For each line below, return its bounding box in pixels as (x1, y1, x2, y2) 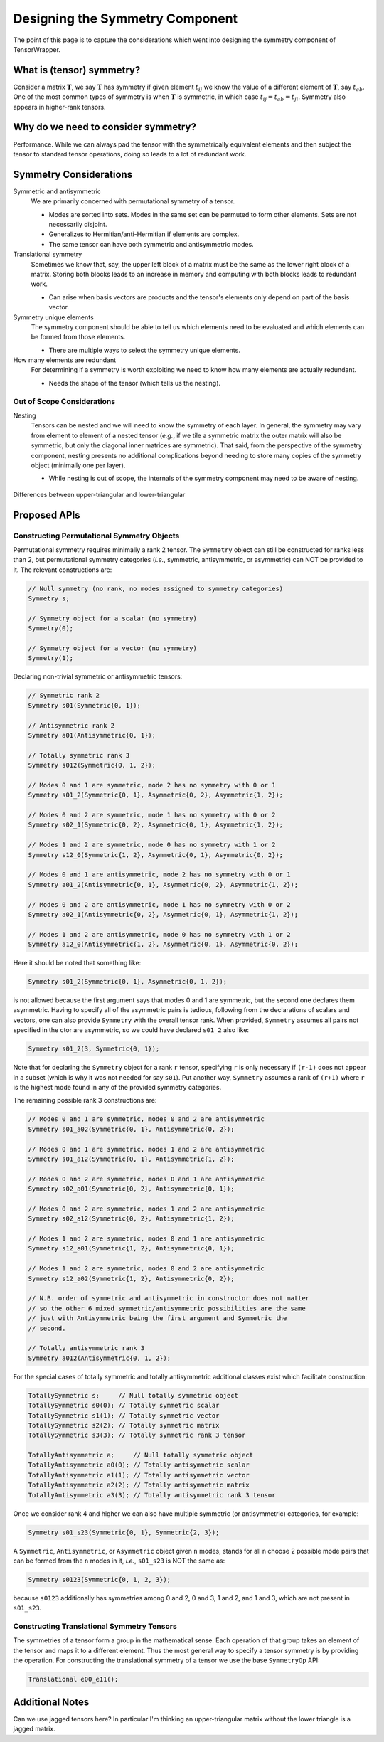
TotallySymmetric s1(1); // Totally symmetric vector (28, 1411, 220, 1419)
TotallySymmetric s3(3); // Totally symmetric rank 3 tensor (28, 1431, 246, 1440)
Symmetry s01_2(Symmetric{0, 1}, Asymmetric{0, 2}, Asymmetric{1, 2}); (28, 791, 284, 800)
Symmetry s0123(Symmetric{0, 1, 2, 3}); (28, 1576, 171, 1583)
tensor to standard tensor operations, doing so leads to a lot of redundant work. (13, 149, 247, 158)
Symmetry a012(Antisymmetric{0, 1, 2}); (28, 1354, 171, 1362)
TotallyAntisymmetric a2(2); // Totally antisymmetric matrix (28, 1481, 250, 1489)
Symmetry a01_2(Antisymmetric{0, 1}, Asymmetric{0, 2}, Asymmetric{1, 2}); (28, 881, 299, 888)
